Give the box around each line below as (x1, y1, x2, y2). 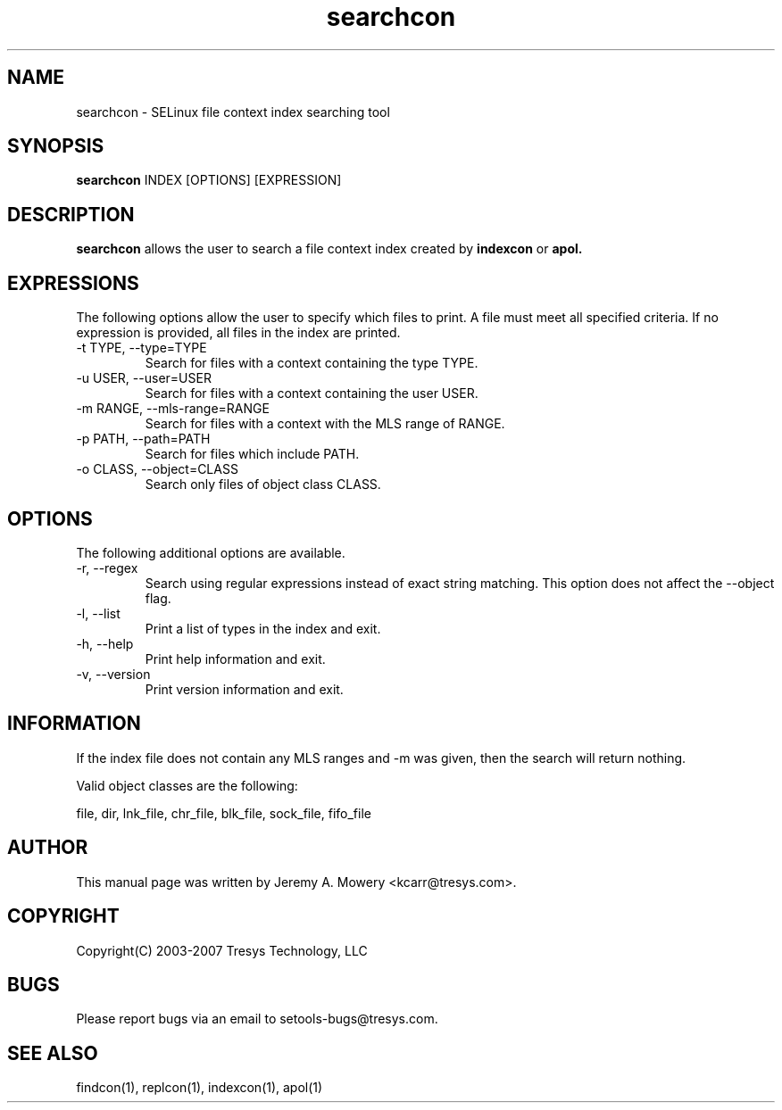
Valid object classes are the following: (76, 777, 298, 793)
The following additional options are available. (76, 544, 345, 560)
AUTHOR (7, 836, 88, 859)
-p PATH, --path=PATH (76, 431, 211, 447)
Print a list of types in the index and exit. (145, 620, 381, 636)
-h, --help (76, 635, 134, 651)
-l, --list (76, 605, 121, 621)
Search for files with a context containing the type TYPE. (145, 355, 478, 371)
